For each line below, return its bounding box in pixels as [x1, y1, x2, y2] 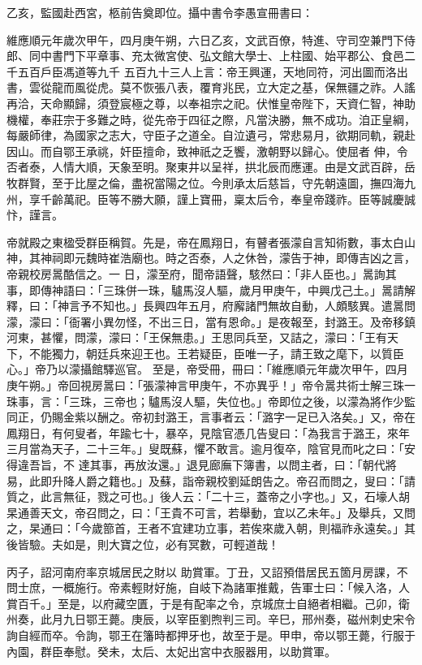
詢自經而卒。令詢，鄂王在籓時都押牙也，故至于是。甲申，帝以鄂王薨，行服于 [6, 626, 416, 643]
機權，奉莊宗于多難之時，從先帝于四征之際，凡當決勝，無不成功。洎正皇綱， [6, 110, 416, 127]
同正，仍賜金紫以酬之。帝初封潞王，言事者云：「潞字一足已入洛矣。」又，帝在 [6, 408, 416, 425]
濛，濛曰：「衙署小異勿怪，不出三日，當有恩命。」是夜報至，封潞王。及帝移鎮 [6, 313, 416, 330]
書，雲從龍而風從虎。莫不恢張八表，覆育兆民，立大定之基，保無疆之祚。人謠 [6, 79, 416, 96]
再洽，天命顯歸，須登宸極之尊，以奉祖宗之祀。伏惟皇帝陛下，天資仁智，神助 [6, 94, 416, 111]
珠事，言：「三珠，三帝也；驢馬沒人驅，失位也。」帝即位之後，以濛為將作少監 [6, 392, 416, 409]
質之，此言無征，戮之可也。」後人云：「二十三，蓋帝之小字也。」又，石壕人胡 [6, 488, 410, 505]
